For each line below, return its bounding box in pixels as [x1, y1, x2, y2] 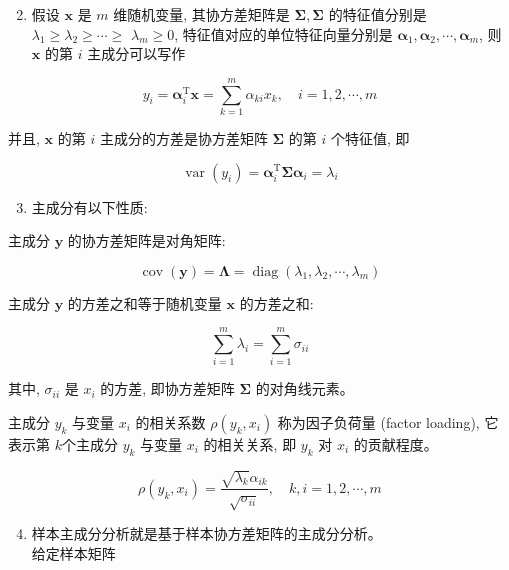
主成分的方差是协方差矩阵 [99, 127, 268, 148]
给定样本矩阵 [31, 542, 116, 563]
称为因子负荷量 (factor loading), [277, 412, 480, 432]
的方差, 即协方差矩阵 [100, 378, 235, 399]
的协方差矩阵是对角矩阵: [67, 230, 226, 251]
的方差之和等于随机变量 [67, 292, 222, 313]
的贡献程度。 [353, 434, 438, 454]
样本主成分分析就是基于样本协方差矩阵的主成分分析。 [31, 523, 382, 544]
